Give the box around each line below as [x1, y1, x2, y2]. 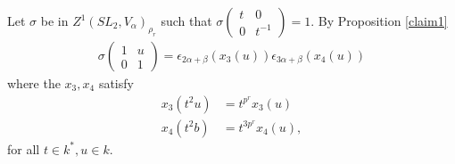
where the [7, 74, 61, 93]
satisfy [98, 74, 134, 93]
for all [7, 139, 40, 158]
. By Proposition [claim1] [310, 12, 448, 29]
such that [161, 12, 212, 29]
